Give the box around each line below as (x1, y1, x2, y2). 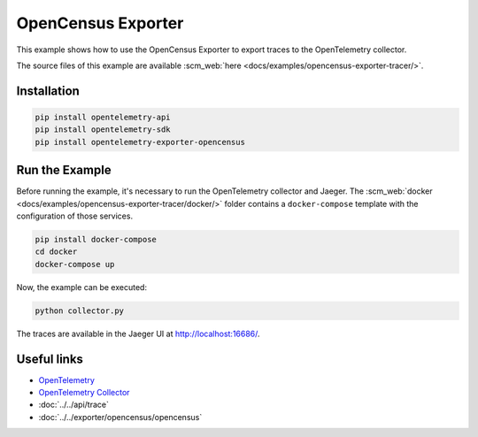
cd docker (35, 247, 78, 257)
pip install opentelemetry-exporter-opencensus (35, 137, 245, 147)
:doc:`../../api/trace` (38, 399, 110, 410)
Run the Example (16, 163, 112, 178)
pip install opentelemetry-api (35, 111, 172, 122)
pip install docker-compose (35, 234, 157, 244)
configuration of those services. (16, 211, 133, 221)
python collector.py (35, 305, 124, 316)
